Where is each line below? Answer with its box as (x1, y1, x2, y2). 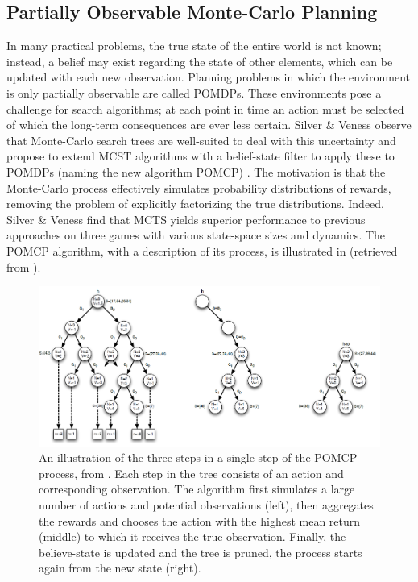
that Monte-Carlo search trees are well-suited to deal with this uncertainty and (6, 131, 396, 148)
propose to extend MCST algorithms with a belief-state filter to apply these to (6, 148, 395, 164)
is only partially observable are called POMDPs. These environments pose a (6, 84, 382, 101)
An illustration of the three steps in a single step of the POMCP (39, 449, 358, 466)
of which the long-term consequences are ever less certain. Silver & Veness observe (6, 116, 412, 133)
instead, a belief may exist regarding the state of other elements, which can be (6, 52, 393, 69)
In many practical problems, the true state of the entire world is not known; (6, 37, 382, 54)
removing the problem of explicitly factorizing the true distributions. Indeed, (6, 195, 385, 212)
